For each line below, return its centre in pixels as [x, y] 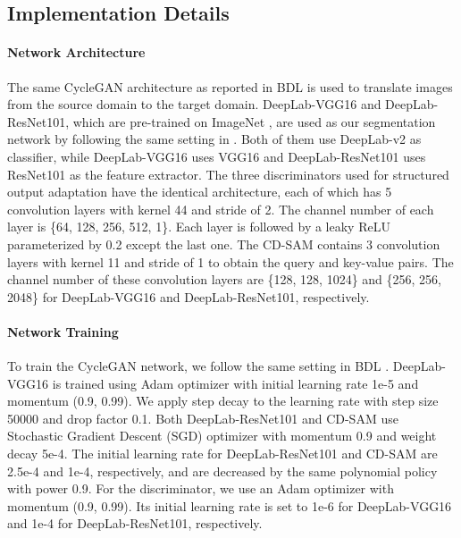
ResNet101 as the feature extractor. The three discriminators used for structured [228, 174]
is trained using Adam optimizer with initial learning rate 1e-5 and [235, 383]
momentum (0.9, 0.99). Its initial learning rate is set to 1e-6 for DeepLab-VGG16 [230, 505]
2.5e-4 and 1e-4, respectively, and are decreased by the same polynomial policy [222, 471]
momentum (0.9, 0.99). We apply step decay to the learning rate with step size [223, 401]
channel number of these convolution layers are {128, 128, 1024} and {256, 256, [224, 279]
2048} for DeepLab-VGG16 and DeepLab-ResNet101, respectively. [189, 296]
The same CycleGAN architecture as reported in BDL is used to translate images [230, 86]
